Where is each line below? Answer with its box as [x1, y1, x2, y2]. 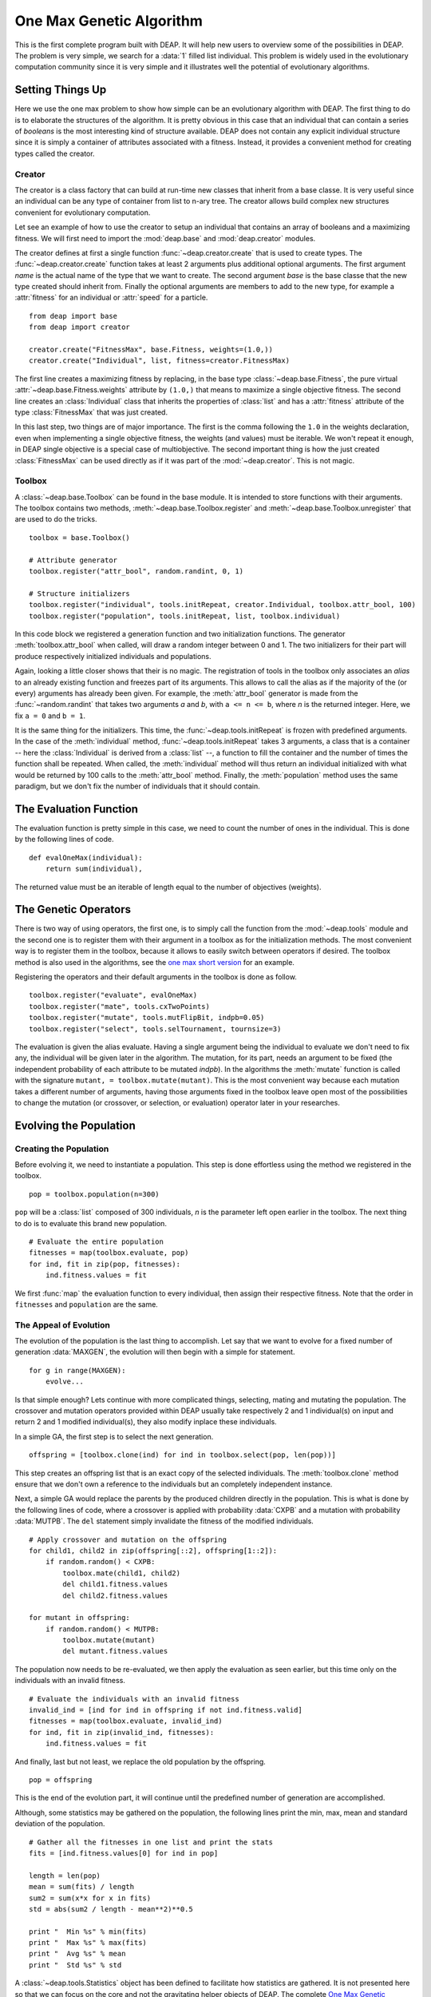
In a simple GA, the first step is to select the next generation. [14, 1431, 214, 1441]
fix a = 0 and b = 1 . [14, 711, 86, 721]
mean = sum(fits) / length [29, 1882, 135, 1892]
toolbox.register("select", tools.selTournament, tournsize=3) [29, 1024, 282, 1034]
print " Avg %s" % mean [29, 1949, 126, 1959]
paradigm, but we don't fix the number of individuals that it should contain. [14, 781, 261, 791]
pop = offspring [29, 1775, 93, 1785]
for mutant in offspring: [29, 1614, 131, 1622]
